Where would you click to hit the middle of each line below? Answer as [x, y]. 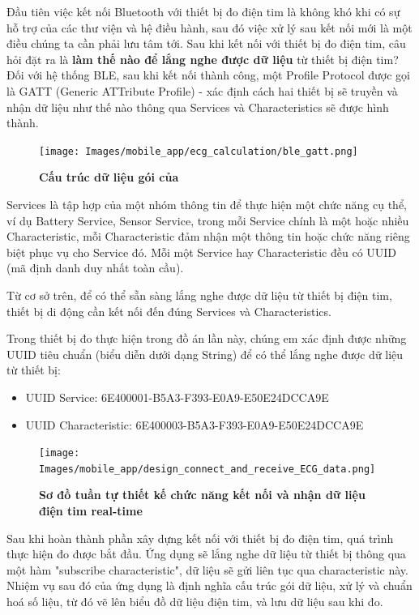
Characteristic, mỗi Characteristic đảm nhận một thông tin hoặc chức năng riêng [208, 236]
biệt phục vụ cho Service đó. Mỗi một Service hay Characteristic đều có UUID [202, 252]
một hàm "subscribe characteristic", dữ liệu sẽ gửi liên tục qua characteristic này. [207, 569]
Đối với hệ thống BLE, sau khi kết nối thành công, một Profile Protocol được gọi [208, 75]
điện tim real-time [91, 511]
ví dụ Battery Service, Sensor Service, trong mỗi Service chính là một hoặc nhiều [208, 220]
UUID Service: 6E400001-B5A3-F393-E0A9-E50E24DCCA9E [177, 397]
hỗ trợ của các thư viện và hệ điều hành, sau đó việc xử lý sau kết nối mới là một [209, 27]
